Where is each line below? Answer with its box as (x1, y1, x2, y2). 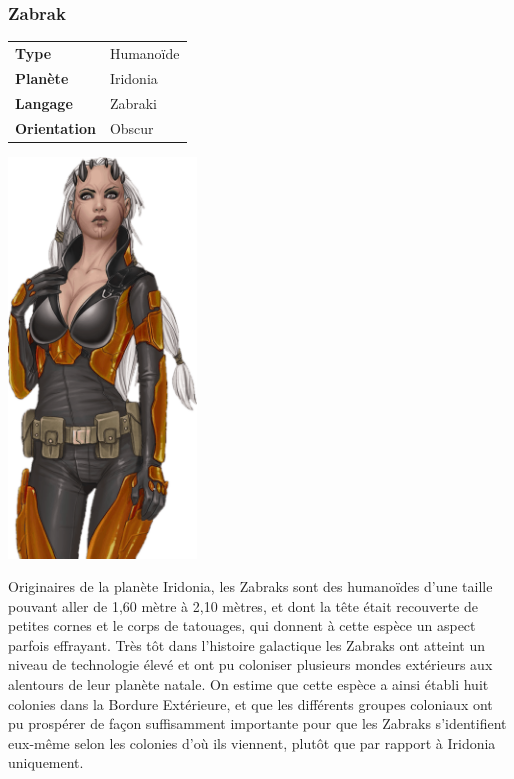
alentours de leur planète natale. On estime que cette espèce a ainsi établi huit (8, 674, 489, 695)
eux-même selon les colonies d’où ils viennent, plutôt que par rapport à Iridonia (8, 732, 496, 753)
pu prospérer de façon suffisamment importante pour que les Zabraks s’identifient (8, 713, 507, 734)
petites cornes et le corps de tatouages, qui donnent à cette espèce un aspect (8, 615, 476, 636)
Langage (15, 92, 73, 113)
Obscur (109, 117, 154, 138)
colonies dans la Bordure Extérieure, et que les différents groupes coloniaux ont (8, 693, 493, 714)
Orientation (15, 117, 96, 138)
